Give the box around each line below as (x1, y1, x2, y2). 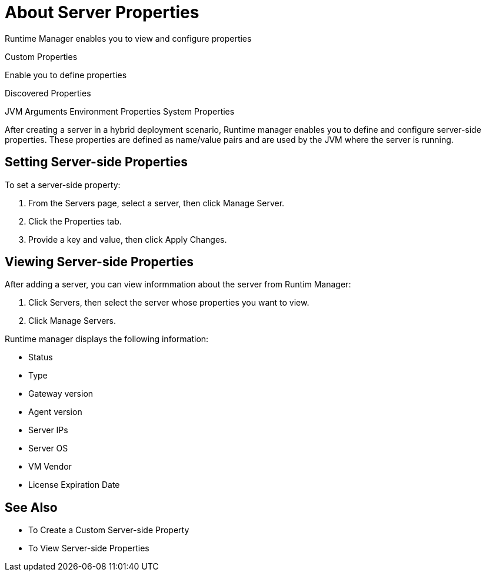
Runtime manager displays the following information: (5, 334, 209, 344)
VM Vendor (28, 461, 72, 472)
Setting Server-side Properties (5, 155, 188, 170)
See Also (5, 500, 58, 515)
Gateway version (28, 389, 94, 399)
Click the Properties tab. (28, 216, 122, 226)
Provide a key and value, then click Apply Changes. (28, 234, 227, 245)
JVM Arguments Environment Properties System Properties (5, 106, 235, 116)
